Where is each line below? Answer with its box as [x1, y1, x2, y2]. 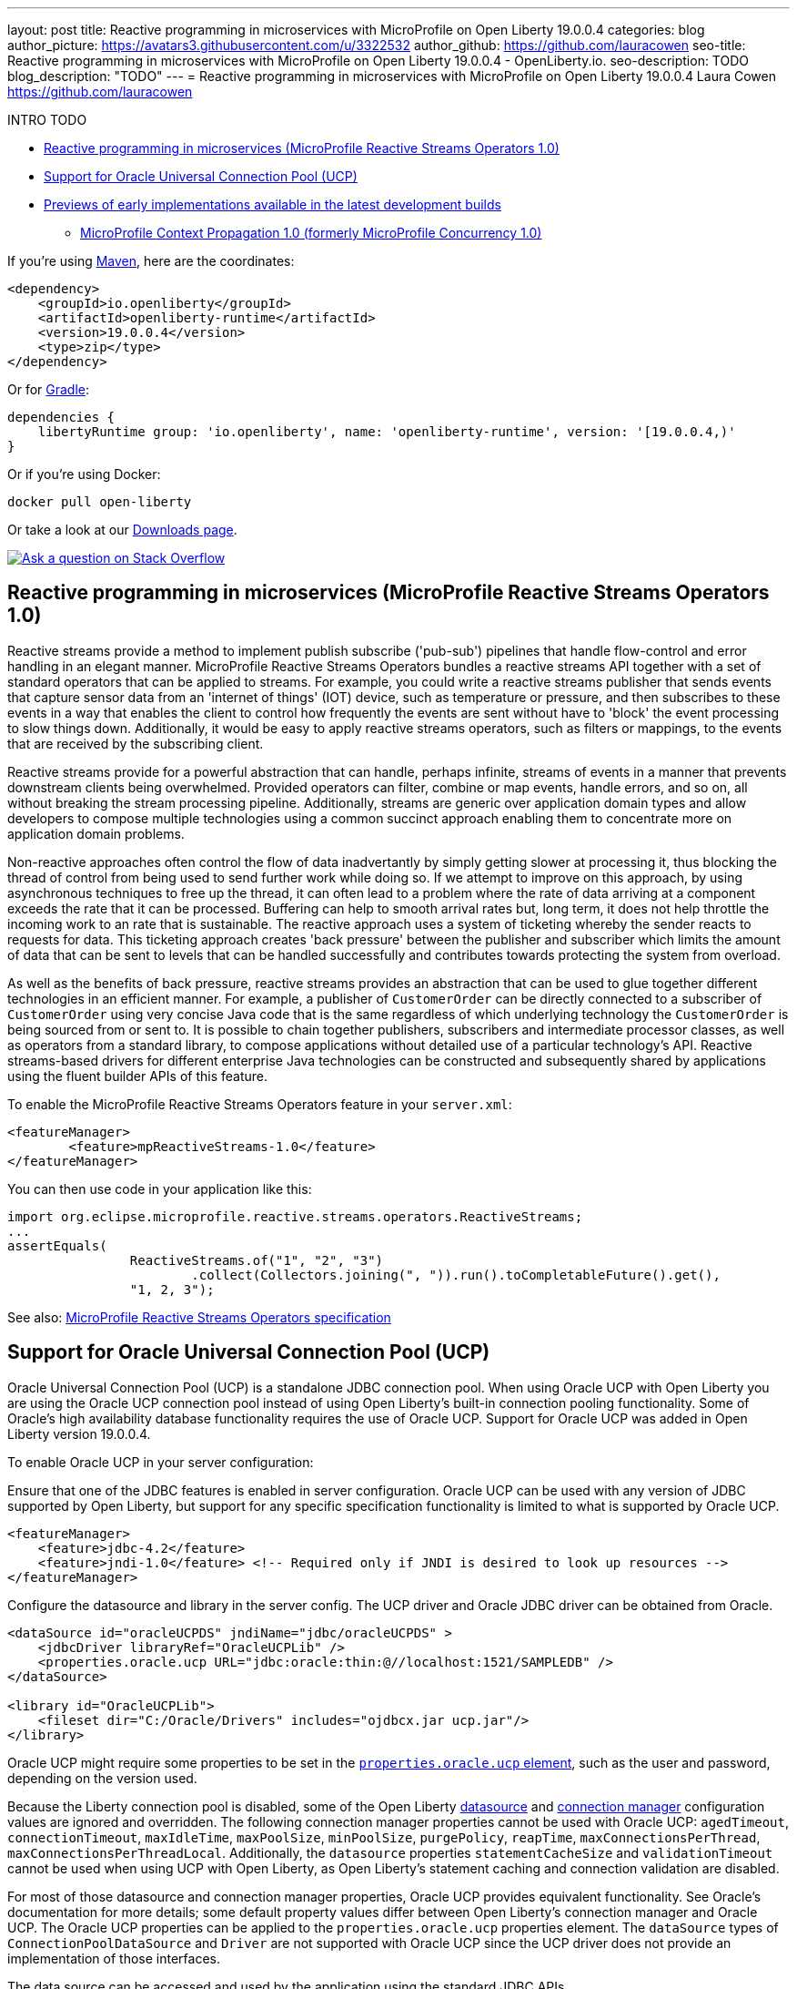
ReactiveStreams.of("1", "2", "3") [129, 1252, 384, 1268]
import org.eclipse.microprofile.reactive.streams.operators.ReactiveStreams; [7, 1209, 583, 1224]
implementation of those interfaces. [7, 1950, 220, 1966]
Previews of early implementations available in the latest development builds [44, 197, 501, 212]
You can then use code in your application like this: [7, 1180, 312, 1197]
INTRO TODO [7, 112, 87, 127]
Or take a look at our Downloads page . [7, 522, 237, 537]
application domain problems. [7, 825, 185, 841]
